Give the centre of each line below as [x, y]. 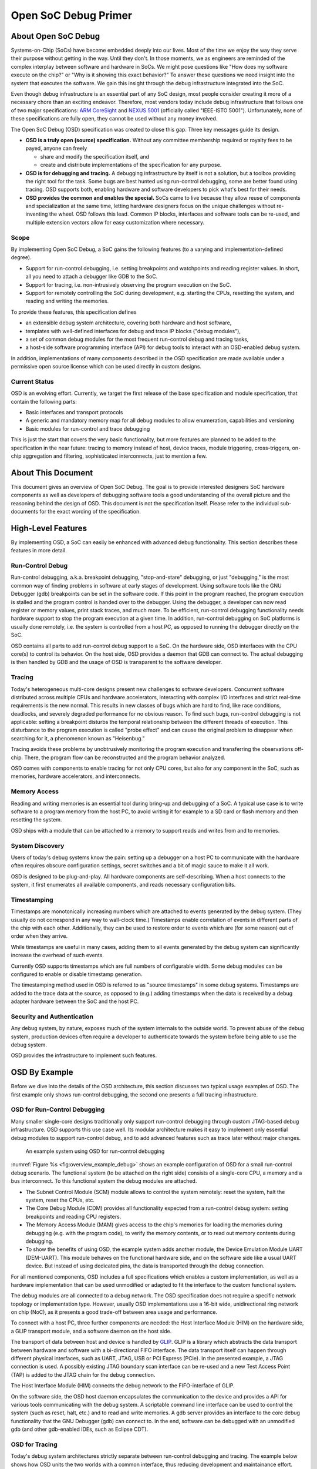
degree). [21, 257]
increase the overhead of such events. [57, 955]
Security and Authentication [52, 1017]
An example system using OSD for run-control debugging [95, 1151]
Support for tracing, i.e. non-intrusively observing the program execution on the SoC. [128, 284]
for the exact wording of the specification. [90, 512]
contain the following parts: [44, 401]
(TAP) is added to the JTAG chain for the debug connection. [83, 1374]
